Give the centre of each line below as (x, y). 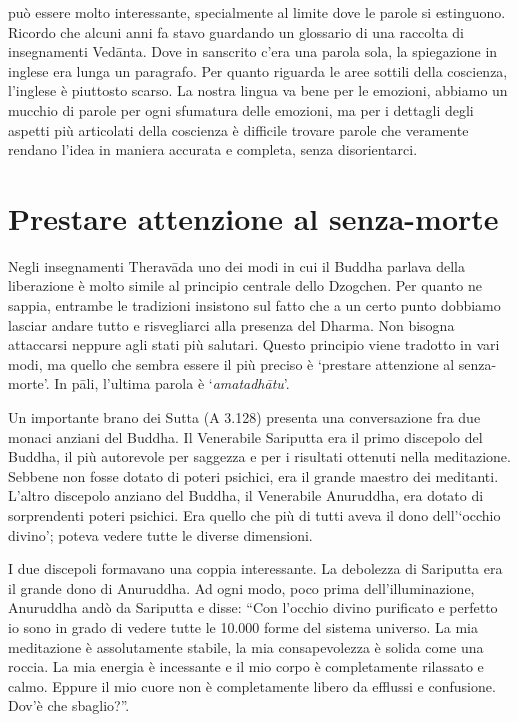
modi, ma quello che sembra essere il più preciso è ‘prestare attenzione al (231, 363)
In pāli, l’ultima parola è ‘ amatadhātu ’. (172, 383)
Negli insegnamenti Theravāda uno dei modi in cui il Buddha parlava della (236, 265)
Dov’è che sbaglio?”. (69, 705)
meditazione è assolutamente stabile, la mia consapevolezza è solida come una (246, 646)
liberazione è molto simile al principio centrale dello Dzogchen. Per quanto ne (245, 285)
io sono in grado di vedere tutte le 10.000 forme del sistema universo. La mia (243, 626)
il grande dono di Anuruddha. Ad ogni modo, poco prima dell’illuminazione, (241, 587)
